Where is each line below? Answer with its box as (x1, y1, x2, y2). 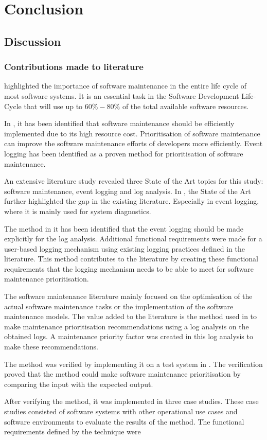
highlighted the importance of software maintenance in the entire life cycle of (4, 80, 247, 91)
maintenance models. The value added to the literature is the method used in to (4, 311, 257, 322)
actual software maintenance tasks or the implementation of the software (4, 301, 234, 311)
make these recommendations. (4, 341, 98, 352)
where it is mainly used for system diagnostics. (4, 205, 151, 216)
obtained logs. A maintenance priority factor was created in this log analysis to (4, 331, 253, 342)
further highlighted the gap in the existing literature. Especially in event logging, (4, 196, 259, 206)
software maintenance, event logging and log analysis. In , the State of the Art (4, 185, 251, 196)
